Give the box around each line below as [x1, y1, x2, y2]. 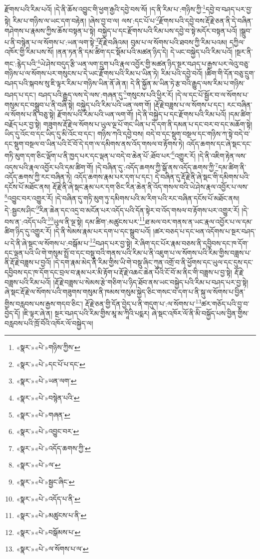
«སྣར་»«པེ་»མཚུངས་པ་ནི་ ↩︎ [16, 510, 87, 520]
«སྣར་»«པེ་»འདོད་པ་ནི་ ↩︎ [16, 493, 80, 503]
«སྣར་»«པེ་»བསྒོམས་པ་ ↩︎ [16, 526, 81, 537]
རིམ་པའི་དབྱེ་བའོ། [161, 68, 203, 78]
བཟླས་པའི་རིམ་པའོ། [4, 276, 51, 287]
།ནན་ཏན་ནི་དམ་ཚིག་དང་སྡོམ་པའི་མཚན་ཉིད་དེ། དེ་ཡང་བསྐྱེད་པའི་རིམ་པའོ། [56, 46, 233, 57]
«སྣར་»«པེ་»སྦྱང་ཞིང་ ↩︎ [16, 476, 75, 487]
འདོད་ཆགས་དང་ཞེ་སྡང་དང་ [186, 138, 252, 148]
